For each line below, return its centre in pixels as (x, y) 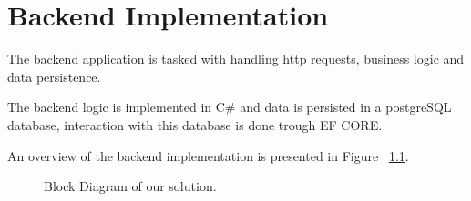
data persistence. (54, 76)
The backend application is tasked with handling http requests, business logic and (236, 59)
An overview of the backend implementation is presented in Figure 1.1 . (208, 155)
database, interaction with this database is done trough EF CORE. (195, 124)
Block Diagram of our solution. (130, 186)
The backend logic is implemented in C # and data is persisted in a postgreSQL (230, 107)
